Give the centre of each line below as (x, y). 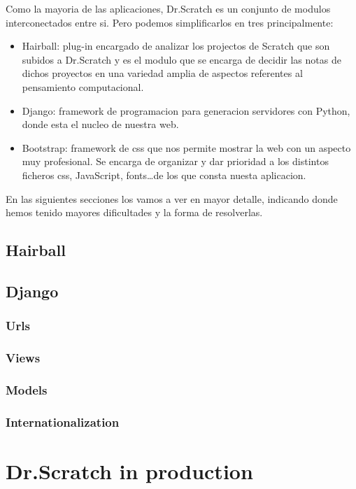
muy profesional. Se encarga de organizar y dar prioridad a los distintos (175, 161)
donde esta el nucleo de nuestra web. (100, 124)
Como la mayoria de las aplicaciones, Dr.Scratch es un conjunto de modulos (168, 8)
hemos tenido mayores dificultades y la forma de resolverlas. (134, 212)
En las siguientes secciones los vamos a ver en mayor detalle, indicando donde (172, 198)
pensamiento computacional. (83, 86)
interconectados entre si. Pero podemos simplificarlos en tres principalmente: (170, 22)
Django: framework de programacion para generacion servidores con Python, (186, 110)
